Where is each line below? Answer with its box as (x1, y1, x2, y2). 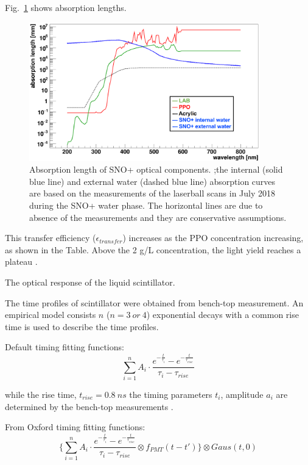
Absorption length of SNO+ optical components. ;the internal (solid (29, 163, 283, 176)
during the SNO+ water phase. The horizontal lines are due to (29, 198, 263, 211)
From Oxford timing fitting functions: (5, 420, 145, 433)
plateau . (5, 255, 38, 268)
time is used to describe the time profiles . (5, 320, 159, 333)
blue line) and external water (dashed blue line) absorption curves (29, 175, 276, 187)
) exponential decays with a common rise (146, 308, 299, 321)
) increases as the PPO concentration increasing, (122, 231, 304, 244)
